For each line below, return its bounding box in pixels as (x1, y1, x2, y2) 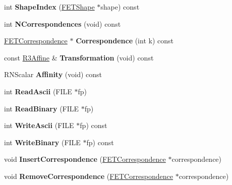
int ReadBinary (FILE (4, 103, 79, 113)
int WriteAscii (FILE (4, 120, 74, 131)
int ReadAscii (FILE (4, 86, 72, 96)
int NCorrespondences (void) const (4, 18, 121, 29)
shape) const (100, 2, 140, 12)
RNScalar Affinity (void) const (4, 69, 102, 80)
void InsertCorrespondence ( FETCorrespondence (4, 154, 166, 164)
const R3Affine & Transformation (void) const (4, 52, 154, 63)
